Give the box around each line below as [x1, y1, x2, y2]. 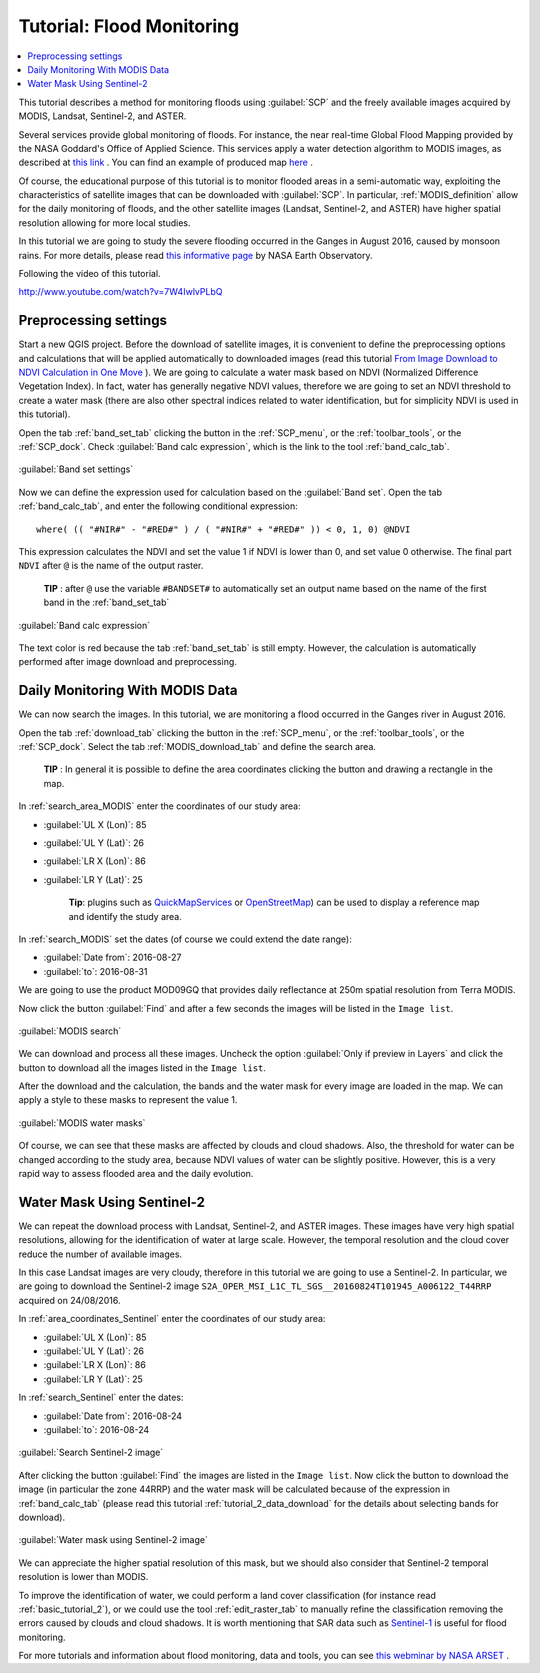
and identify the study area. [68, 910, 182, 922]
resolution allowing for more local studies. [18, 216, 191, 229]
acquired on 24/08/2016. [18, 1294, 121, 1306]
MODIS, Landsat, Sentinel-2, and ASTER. [18, 110, 187, 122]
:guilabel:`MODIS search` [18, 1025, 122, 1037]
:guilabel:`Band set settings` [18, 463, 134, 475]
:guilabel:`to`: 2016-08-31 [43, 965, 148, 977]
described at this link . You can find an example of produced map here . [18, 156, 314, 169]
